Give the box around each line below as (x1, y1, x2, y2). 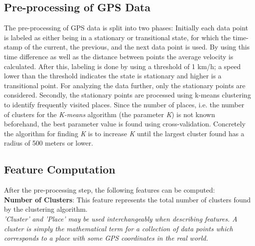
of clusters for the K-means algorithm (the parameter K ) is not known (4, 109, 215, 119)
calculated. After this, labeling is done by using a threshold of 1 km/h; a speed (4, 61, 241, 71)
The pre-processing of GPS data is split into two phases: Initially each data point (4, 23, 248, 33)
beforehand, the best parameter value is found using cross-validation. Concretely (4, 119, 246, 129)
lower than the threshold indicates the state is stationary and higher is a (4, 71, 222, 81)
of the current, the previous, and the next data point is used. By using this (25, 42, 250, 52)
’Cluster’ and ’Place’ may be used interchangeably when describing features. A (4, 213, 237, 223)
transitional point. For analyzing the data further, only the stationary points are (4, 80, 246, 90)
